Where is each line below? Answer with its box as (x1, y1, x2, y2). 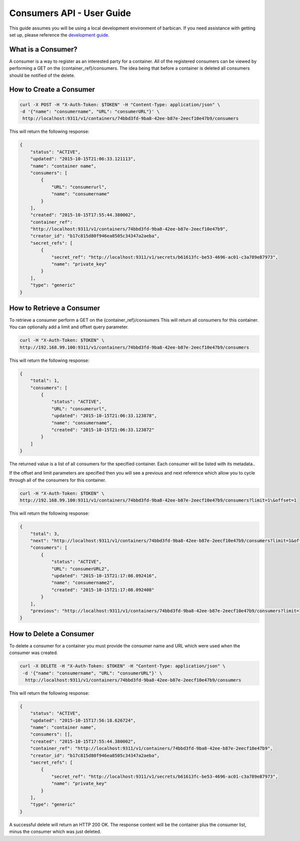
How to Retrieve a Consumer (9, 304, 100, 312)
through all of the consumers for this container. (9, 477, 106, 483)
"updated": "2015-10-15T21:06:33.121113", (30, 156, 136, 162)
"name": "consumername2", (51, 580, 115, 586)
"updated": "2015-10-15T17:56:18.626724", (30, 717, 136, 723)
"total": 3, (30, 531, 60, 536)
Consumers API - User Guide (9, 8, 131, 19)
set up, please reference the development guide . (9, 32, 109, 38)
